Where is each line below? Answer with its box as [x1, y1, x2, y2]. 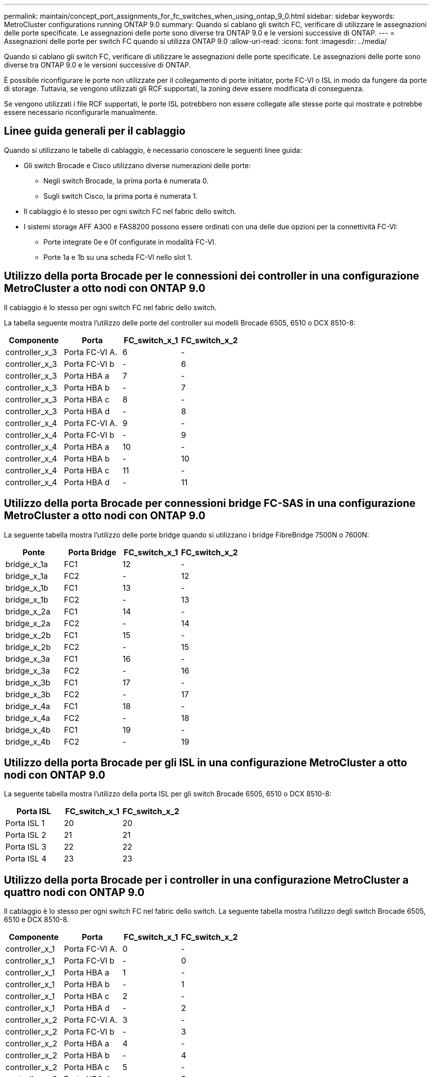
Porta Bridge [68, 547, 116, 557]
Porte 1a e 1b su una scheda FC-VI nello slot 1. [43, 252, 192, 261]
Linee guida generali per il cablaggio [4, 125, 185, 138]
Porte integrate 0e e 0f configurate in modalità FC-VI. [43, 237, 216, 246]
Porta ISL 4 [5, 854, 47, 864]
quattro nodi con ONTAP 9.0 [4, 886, 144, 898]
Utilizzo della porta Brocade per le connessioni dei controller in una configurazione [4, 270, 419, 283]
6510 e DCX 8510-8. [4, 915, 69, 924]
